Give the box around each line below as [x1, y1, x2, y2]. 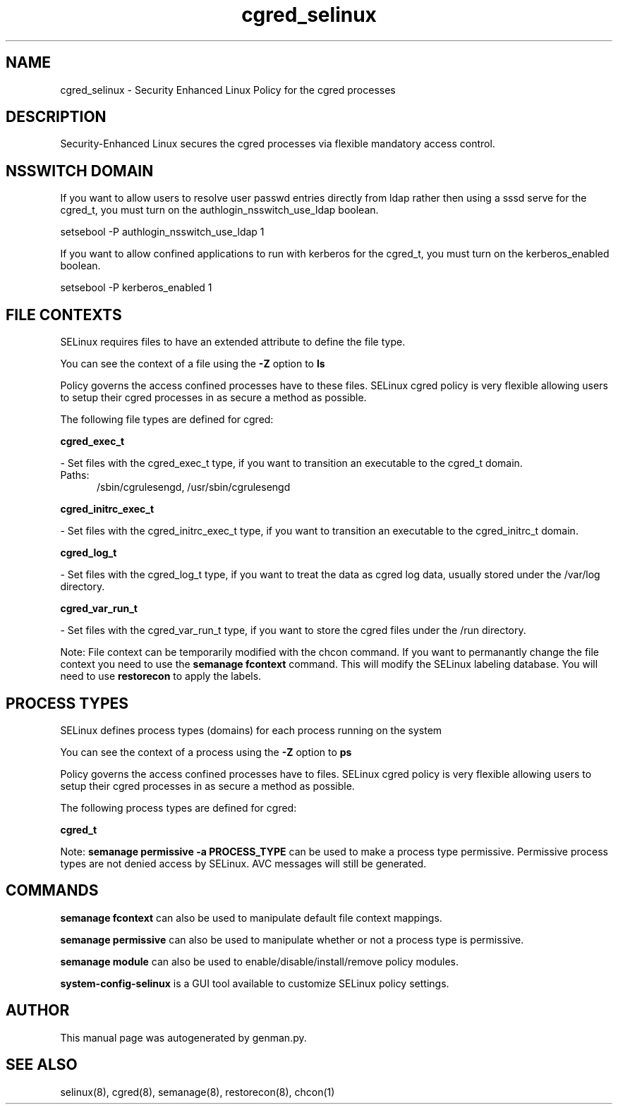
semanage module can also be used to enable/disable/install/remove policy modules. [60, 955, 459, 968]
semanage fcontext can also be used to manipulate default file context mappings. [60, 911, 442, 924]
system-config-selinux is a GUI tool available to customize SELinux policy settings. [60, 977, 449, 989]
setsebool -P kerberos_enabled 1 [60, 281, 212, 294]
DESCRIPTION [6, 108, 107, 126]
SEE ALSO [6, 1056, 78, 1074]
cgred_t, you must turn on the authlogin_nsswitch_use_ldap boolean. [60, 204, 379, 216]
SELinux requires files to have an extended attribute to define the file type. [60, 336, 406, 348]
